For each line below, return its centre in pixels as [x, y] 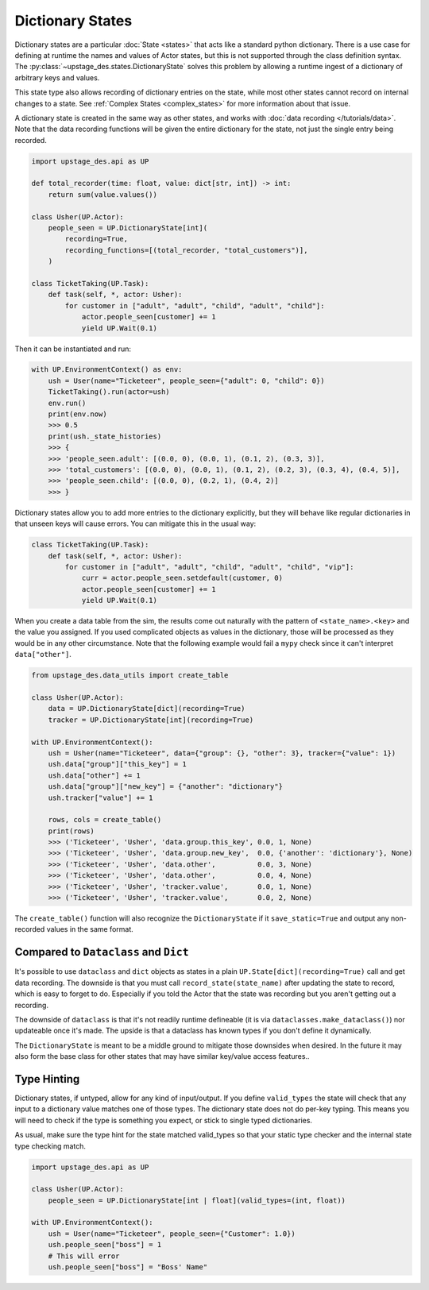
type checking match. [50, 1146]
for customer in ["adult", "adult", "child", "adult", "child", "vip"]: [209, 567]
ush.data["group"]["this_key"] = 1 [117, 764]
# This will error [84, 1256]
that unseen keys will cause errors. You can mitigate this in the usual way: [135, 523]
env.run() [67, 403]
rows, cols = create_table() [105, 820]
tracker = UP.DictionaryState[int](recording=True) [151, 720]
